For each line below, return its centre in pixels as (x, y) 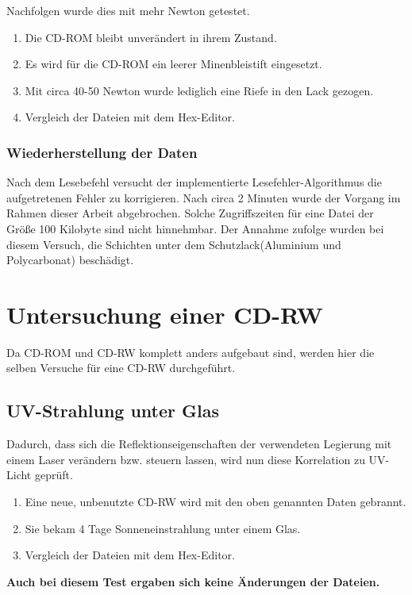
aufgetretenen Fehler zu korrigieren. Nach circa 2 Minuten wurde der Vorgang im (204, 197)
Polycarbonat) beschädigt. (70, 260)
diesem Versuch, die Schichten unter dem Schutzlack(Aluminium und (174, 244)
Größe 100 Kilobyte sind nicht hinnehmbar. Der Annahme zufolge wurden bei (195, 228)
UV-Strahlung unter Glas (113, 411)
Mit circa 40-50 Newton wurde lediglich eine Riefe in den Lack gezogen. (199, 90)
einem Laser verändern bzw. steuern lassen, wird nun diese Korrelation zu (186, 459)
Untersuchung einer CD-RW (165, 314)
